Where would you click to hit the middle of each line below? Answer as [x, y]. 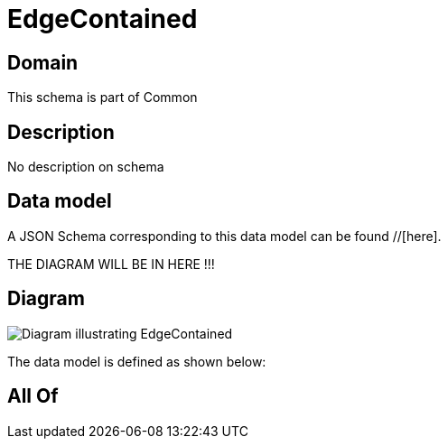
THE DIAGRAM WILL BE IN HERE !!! [111, 264]
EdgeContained [103, 19]
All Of [33, 396]
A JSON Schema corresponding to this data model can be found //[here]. [224, 236]
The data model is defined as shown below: [137, 361]
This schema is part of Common [103, 98]
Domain [43, 62]
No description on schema [86, 167]
